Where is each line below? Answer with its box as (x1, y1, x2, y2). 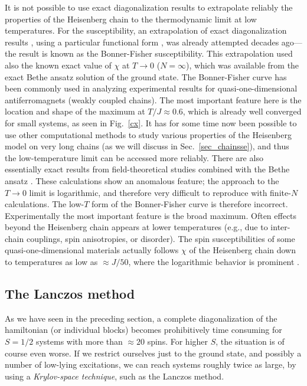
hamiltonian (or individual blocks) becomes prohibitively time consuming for (5, 323, 282, 336)
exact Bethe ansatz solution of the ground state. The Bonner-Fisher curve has (5, 70, 287, 83)
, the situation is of (215, 335, 285, 348)
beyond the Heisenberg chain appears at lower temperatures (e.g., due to (5, 221, 268, 233)
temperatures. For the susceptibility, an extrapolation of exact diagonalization (5, 24, 287, 37)
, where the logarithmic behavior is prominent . (128, 256, 300, 268)
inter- (270, 221, 290, 233)
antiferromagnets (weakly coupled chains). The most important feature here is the (5, 93, 302, 106)
